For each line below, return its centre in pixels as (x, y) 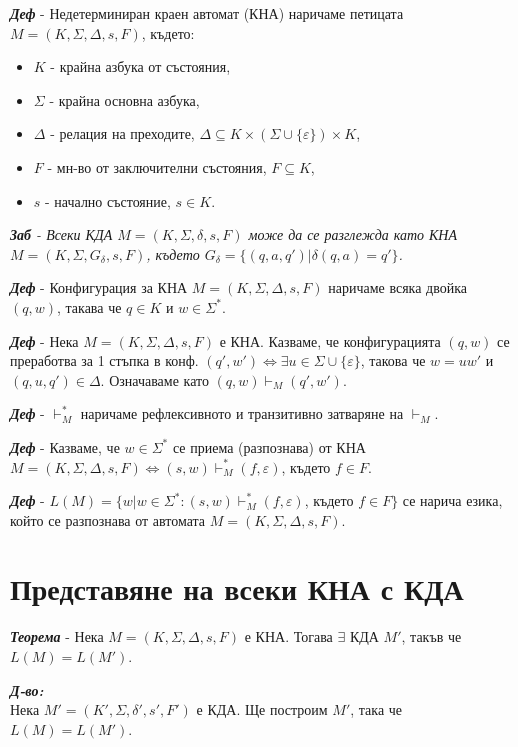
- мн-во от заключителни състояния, (157, 166)
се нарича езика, (452, 500)
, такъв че (431, 636)
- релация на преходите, (122, 133)
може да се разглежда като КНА (353, 234)
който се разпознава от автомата (108, 519)
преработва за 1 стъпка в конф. (104, 360)
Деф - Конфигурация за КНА (99, 287)
